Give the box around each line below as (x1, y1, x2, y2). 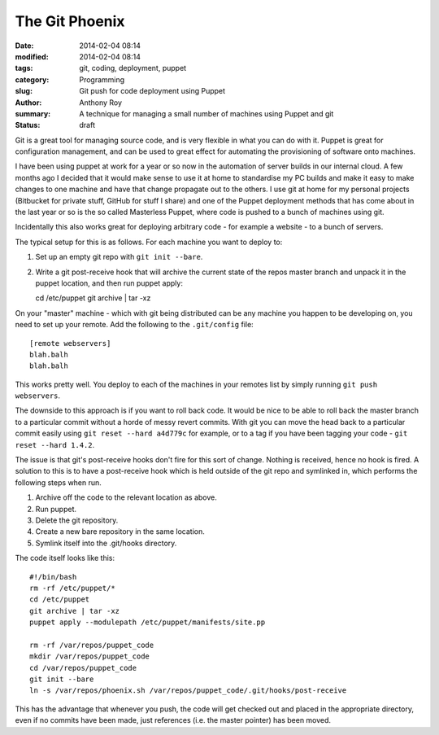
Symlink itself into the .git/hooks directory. (35, 538, 177, 548)
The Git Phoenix (15, 12, 125, 30)
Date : (15, 41, 34, 50)
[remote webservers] (29, 339, 111, 348)
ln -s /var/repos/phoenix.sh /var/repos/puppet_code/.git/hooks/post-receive (29, 686, 347, 695)
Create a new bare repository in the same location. (35, 527, 205, 536)
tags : (15, 63, 33, 73)
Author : (15, 98, 42, 107)
